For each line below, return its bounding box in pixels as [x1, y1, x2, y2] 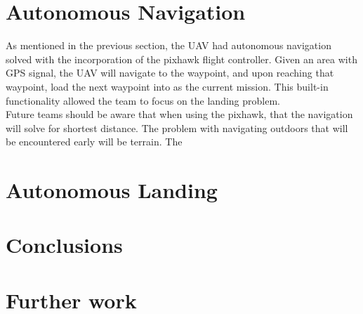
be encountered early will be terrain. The [6, 134, 183, 149]
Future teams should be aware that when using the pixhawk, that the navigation [6, 107, 353, 122]
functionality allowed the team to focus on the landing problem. [6, 93, 280, 107]
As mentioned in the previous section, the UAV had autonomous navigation [6, 38, 331, 53]
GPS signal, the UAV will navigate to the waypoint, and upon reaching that [6, 65, 334, 80]
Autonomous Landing [6, 176, 218, 204]
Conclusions [6, 230, 123, 259]
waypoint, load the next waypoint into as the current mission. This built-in [6, 79, 329, 93]
